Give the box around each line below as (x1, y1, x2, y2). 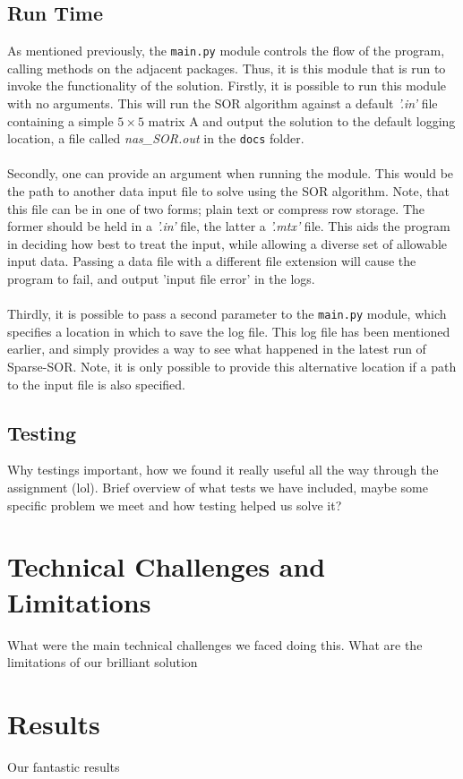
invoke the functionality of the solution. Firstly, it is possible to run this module (7, 76, 447, 95)
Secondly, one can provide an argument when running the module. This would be (7, 164, 454, 183)
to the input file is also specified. (7, 374, 185, 393)
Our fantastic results (7, 757, 120, 775)
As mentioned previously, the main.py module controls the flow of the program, (7, 41, 445, 60)
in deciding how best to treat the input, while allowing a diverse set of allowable (7, 234, 448, 253)
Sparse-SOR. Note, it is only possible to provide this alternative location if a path (7, 357, 457, 376)
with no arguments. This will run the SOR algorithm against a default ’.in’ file (7, 94, 438, 113)
